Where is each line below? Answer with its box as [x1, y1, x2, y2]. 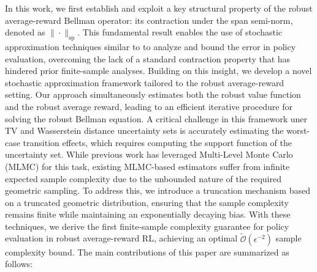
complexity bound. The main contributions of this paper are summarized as [5, 245, 289, 258]
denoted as [5, 26, 45, 39]
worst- [286, 124, 310, 137]
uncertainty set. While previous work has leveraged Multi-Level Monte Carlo [5, 148, 293, 161]
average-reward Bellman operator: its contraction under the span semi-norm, [5, 13, 293, 26]
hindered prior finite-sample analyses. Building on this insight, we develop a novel [5, 64, 312, 77]
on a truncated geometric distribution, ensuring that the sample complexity [5, 196, 289, 208]
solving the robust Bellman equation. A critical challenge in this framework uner [5, 112, 307, 125]
